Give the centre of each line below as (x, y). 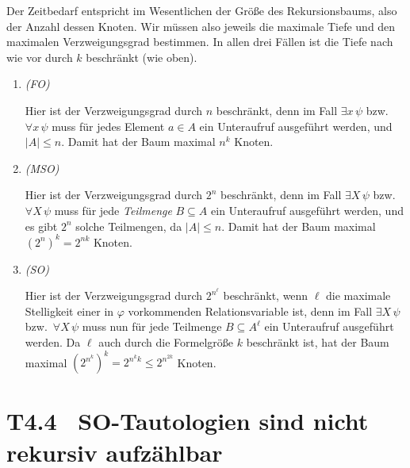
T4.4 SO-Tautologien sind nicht (188, 421)
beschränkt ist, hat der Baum (318, 342)
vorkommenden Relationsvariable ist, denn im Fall (250, 311)
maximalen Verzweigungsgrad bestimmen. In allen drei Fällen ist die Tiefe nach (200, 42)
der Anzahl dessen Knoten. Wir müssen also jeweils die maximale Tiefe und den (201, 26)
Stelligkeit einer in (69, 311)
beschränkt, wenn (266, 295)
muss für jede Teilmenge (113, 210)
